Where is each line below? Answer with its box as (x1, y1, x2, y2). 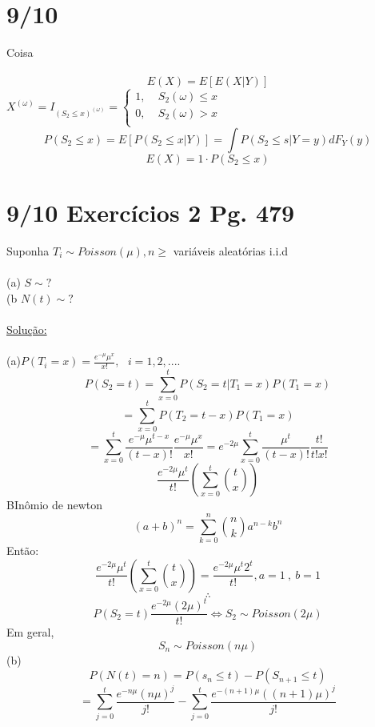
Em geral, (6, 624, 54, 641)
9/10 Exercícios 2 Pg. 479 (6, 196, 295, 229)
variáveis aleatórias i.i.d (173, 243, 289, 259)
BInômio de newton (6, 496, 102, 513)
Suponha (6, 243, 50, 259)
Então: (6, 542, 39, 559)
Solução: (6, 321, 47, 337)
